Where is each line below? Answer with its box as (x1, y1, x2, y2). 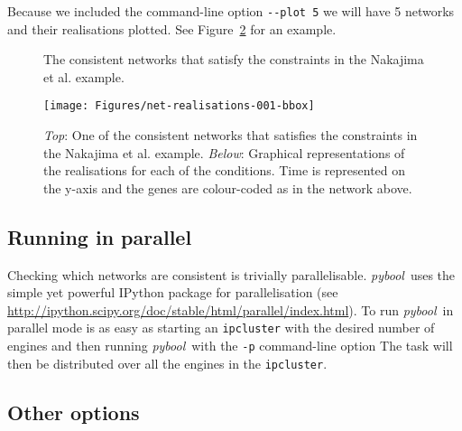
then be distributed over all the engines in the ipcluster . (7, 353, 328, 372)
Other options (7, 398, 140, 426)
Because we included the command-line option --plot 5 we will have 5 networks (7, 2, 455, 20)
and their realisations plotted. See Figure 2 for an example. (7, 19, 337, 38)
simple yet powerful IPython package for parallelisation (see (7, 283, 338, 302)
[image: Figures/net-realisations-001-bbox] (43, 99, 315, 113)
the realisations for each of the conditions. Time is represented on (43, 161, 406, 180)
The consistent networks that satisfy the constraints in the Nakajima (43, 50, 424, 69)
